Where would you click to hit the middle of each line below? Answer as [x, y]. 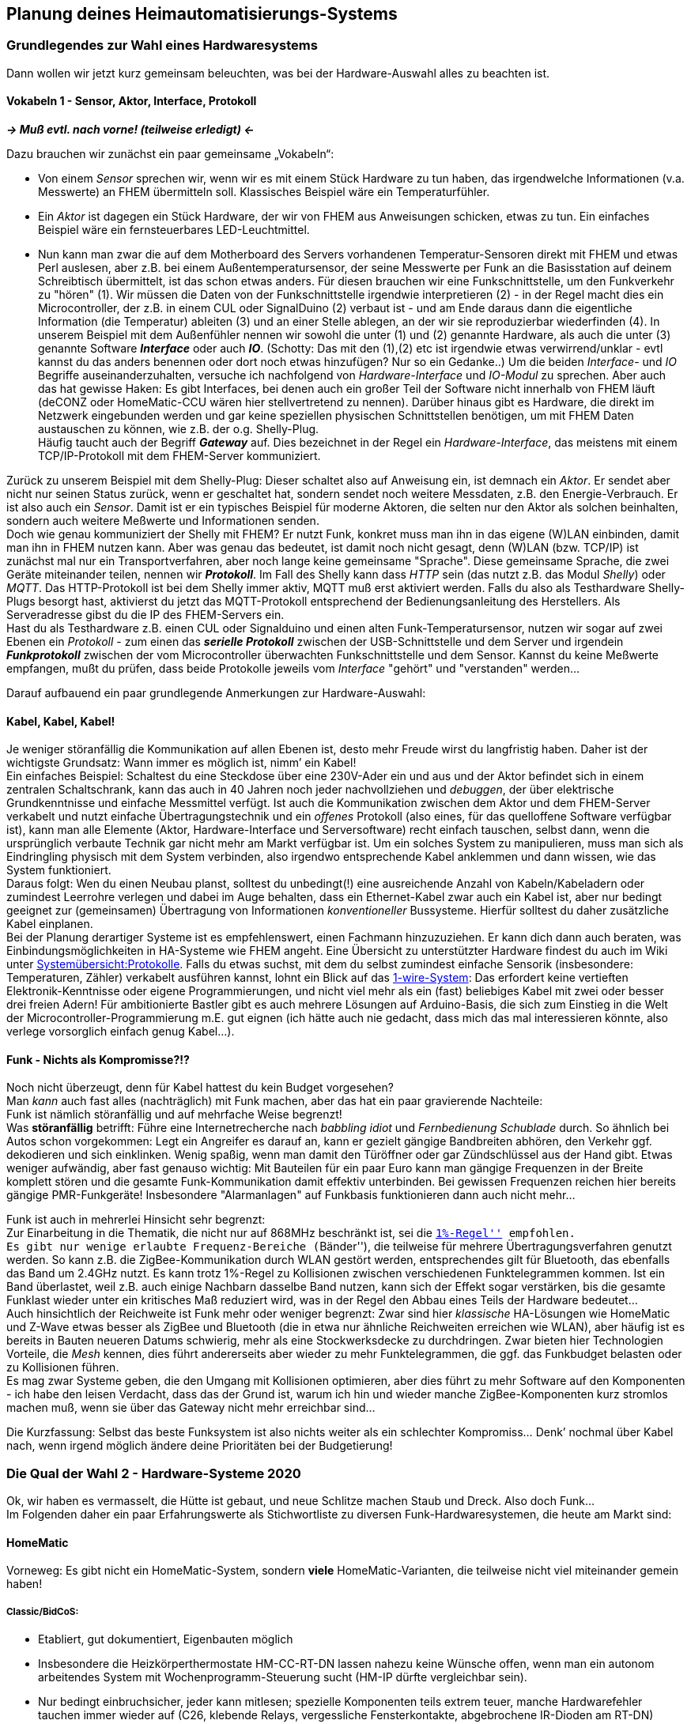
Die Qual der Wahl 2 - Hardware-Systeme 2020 [154, 1473]
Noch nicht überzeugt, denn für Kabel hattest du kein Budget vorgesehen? [200, 1088]
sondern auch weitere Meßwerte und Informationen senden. [163, 521]
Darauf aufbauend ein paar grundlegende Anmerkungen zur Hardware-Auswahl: [216, 693]
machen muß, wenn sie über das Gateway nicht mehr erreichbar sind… [191, 1408]
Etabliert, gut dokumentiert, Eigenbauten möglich [166, 1639]
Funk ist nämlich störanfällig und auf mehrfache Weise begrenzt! [174, 1115]
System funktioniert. [59, 870]
